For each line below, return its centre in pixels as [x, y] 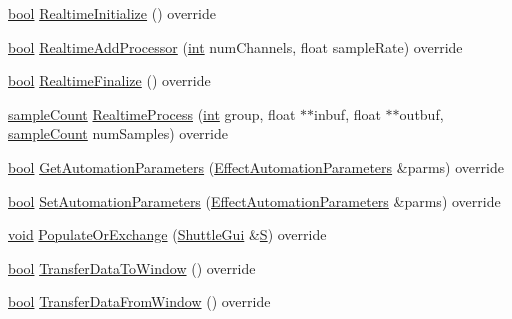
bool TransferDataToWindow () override [132, 267]
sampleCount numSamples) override [118, 133]
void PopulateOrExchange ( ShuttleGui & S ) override [167, 234]
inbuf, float [347, 113]
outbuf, [421, 113]
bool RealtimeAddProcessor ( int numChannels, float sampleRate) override [235, 46]
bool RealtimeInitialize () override [112, 13]
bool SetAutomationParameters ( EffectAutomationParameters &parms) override [254, 200]
